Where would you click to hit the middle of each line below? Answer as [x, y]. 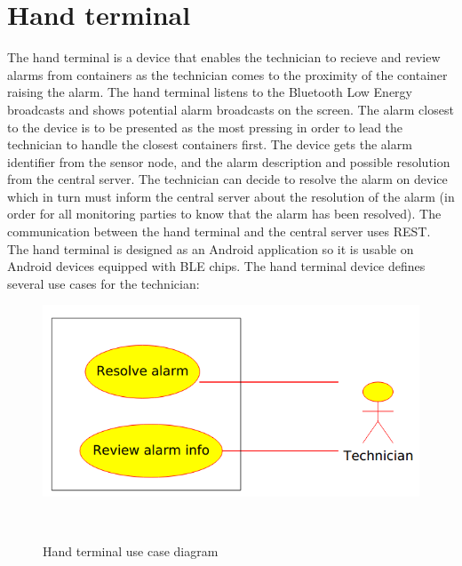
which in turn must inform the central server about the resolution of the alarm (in [231, 196]
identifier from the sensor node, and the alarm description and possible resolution [229, 161]
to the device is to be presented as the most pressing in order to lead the [205, 127]
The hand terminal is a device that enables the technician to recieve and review [224, 57]
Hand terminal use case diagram [131, 551]
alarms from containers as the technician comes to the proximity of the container [227, 74]
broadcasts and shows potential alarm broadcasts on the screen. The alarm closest [231, 109]
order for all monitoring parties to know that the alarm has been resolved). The [224, 214]
